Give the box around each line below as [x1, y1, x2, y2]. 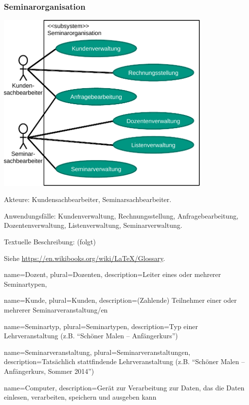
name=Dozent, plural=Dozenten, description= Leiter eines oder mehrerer [4, 269, 221, 279]
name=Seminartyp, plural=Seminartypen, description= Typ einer [4, 321, 198, 331]
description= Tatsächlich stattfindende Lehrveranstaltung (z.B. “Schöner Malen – [4, 356, 245, 367]
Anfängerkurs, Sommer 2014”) [4, 366, 94, 376]
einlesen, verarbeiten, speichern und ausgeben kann [4, 392, 157, 402]
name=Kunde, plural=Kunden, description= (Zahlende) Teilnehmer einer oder [4, 295, 237, 305]
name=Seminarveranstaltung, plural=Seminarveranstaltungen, [4, 347, 191, 357]
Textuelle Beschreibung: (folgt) [4, 237, 96, 246]
